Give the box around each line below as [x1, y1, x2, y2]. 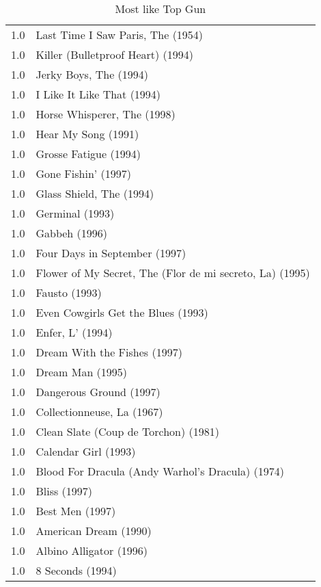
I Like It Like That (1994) [36, 86, 161, 102]
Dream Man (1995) [36, 364, 128, 380]
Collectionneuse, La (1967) [36, 404, 163, 419]
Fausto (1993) [36, 285, 102, 300]
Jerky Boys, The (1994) [36, 66, 149, 82]
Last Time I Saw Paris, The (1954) [36, 27, 204, 42]
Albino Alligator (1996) [36, 543, 148, 558]
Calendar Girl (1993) [36, 443, 136, 459]
